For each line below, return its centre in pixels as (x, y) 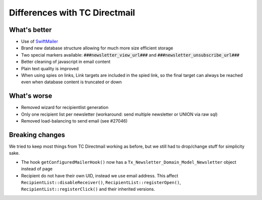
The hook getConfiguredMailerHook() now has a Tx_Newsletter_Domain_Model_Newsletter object (129, 162)
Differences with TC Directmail (72, 13)
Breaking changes (37, 135)
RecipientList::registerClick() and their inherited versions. (88, 189)
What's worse (31, 96)
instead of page (37, 169)
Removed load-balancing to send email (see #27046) (74, 121)
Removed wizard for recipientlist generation (65, 108)
